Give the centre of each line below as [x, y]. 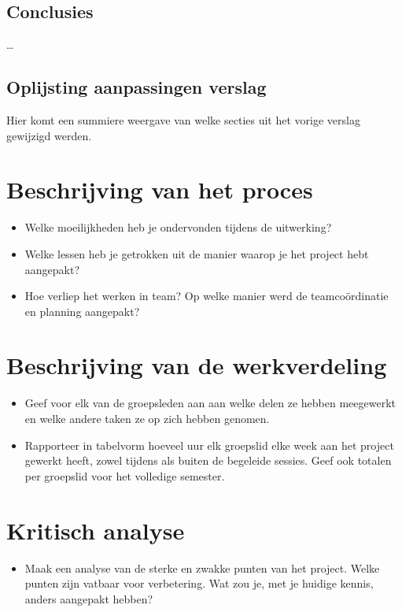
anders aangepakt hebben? [89, 598]
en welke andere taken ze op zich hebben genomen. [147, 418]
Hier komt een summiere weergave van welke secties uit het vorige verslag [183, 120]
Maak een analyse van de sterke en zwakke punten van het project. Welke [202, 567]
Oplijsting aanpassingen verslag [136, 87]
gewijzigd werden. [49, 135]
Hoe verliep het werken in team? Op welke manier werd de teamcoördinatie [207, 296]
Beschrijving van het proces [160, 189]
